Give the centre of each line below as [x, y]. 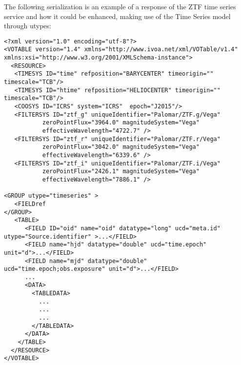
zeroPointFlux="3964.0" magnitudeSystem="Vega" [121, 123]
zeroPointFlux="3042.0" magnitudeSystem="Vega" [121, 147]
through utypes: [28, 26]
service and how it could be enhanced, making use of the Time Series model [117, 16]
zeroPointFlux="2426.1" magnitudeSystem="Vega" [121, 172]
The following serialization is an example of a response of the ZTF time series [120, 6]
